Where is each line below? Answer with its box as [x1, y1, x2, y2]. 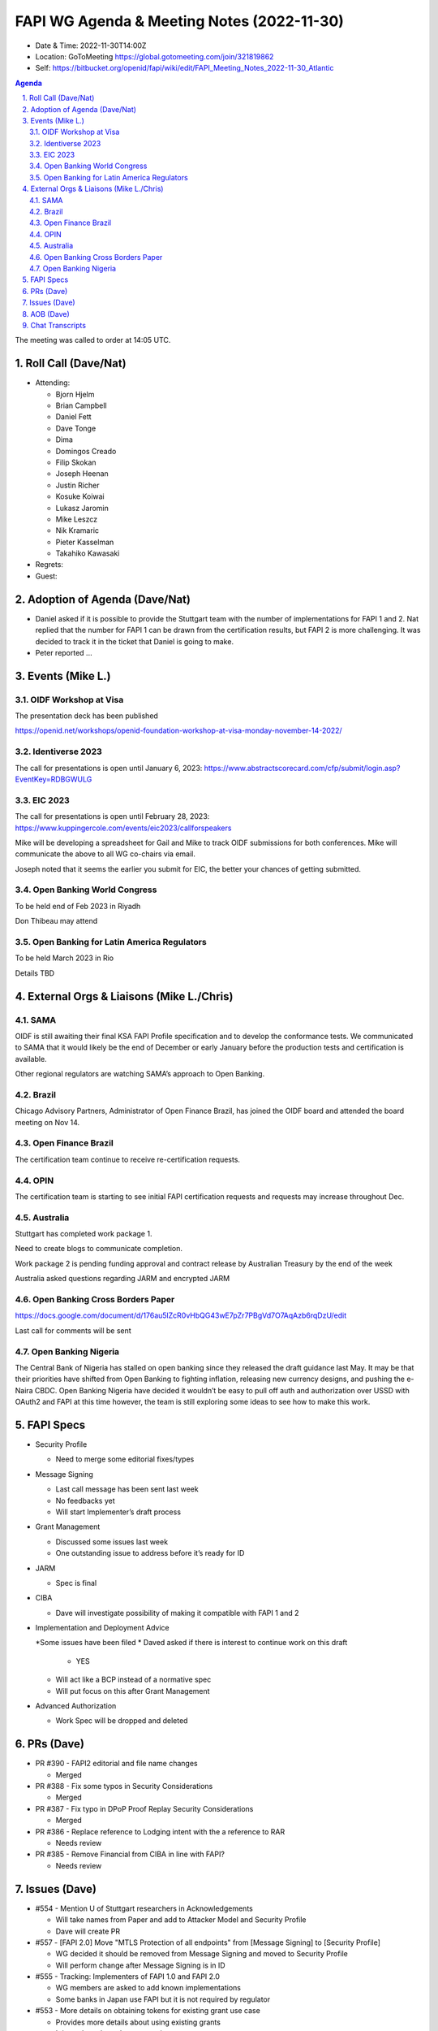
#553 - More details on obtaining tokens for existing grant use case [35, 2006, 261, 2016]
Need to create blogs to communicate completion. [15, 1244, 182, 1254]
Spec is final [55, 1578, 97, 1587]
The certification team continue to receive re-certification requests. [15, 1154, 241, 1164]
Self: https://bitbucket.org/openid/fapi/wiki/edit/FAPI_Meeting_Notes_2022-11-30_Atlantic [35, 63, 334, 73]
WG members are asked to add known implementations [55, 1983, 241, 1993]
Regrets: [35, 560, 64, 569]
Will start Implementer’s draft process [55, 1507, 182, 1517]
